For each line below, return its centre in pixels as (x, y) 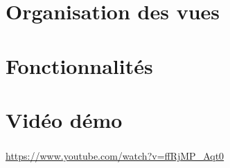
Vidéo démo (64, 119)
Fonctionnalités (79, 65)
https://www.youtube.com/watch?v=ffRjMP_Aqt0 (115, 156)
